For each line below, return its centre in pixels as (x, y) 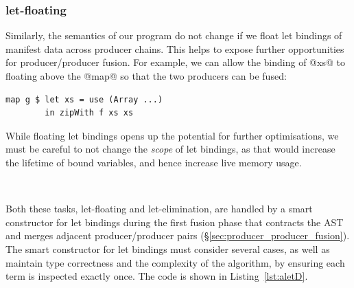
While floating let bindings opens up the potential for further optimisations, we (172, 135)
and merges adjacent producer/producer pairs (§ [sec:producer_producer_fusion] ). (178, 235)
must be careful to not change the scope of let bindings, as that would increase (170, 149)
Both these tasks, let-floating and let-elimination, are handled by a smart (159, 209)
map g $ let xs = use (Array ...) (84, 99)
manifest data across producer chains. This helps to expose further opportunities (175, 48)
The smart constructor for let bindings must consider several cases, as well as (168, 248)
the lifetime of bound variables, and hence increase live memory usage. (154, 162)
